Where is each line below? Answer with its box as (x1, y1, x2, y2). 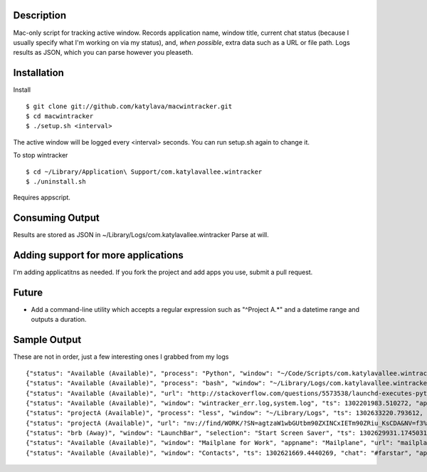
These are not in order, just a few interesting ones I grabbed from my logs (13, 352, 229, 361)
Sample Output (13, 334, 82, 346)
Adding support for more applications (13, 249, 184, 261)
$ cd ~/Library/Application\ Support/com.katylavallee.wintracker (26, 167, 263, 176)
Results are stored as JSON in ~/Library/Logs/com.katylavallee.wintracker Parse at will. (13, 231, 270, 239)
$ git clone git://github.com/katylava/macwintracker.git (26, 102, 233, 110)
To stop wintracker (13, 151, 68, 159)
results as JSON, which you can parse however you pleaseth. (13, 48, 194, 57)
